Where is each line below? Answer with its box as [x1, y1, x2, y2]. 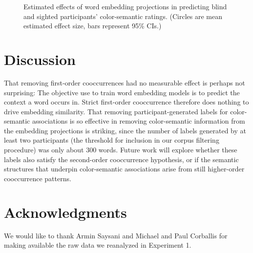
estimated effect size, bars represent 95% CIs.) [23, 21, 162, 31]
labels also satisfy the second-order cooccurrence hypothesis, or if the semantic [4, 154, 239, 164]
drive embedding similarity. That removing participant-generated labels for [4, 106, 228, 116]
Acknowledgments [4, 202, 127, 222]
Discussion [4, 49, 76, 69]
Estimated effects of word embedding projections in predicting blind [23, 1, 227, 11]
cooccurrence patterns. [4, 173, 71, 183]
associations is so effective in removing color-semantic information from [32, 116, 245, 126]
